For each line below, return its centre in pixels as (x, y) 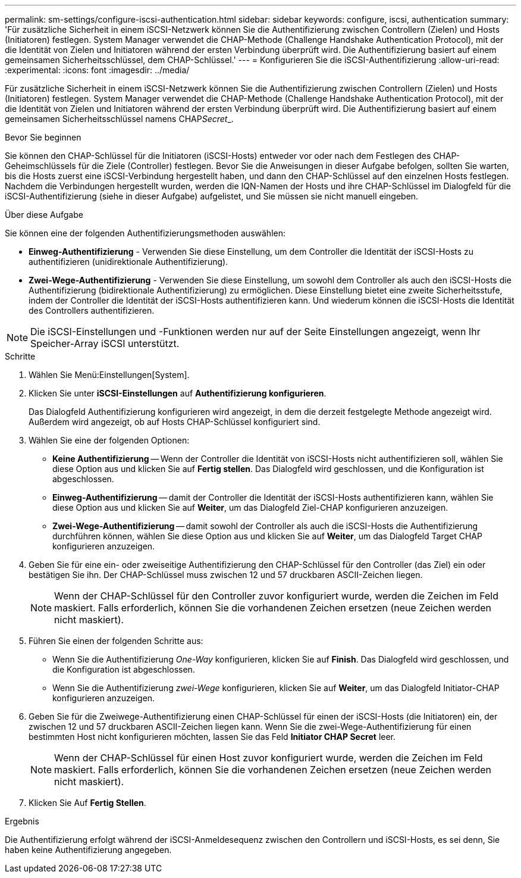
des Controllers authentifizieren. (92, 310)
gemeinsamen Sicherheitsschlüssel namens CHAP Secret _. (119, 119)
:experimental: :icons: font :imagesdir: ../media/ (97, 70)
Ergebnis (22, 821)
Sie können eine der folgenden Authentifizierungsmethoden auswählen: (145, 233)
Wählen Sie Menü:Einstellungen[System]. (109, 375)
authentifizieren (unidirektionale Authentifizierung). (128, 262)
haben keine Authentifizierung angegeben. (88, 850)
